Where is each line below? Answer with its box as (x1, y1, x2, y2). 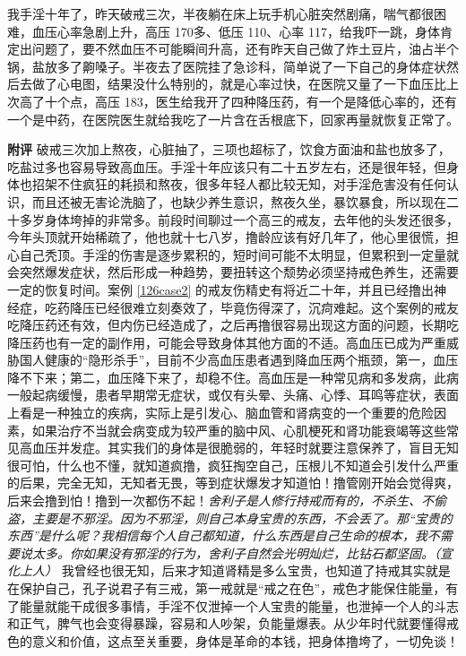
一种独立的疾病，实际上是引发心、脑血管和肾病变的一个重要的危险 (44, 403, 434, 422)
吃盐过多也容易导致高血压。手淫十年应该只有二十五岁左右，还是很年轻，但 (7, 157, 446, 176)
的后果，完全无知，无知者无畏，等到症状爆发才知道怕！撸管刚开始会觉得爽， (7, 473, 459, 492)
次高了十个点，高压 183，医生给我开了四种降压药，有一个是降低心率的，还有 (7, 91, 457, 110)
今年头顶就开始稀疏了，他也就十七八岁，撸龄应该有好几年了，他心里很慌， (7, 228, 446, 246)
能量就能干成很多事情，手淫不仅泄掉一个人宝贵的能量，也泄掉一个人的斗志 (19, 596, 459, 615)
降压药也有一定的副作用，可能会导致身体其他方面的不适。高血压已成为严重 (7, 332, 446, 351)
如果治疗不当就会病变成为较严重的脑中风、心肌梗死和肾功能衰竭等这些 (31, 420, 446, 439)
